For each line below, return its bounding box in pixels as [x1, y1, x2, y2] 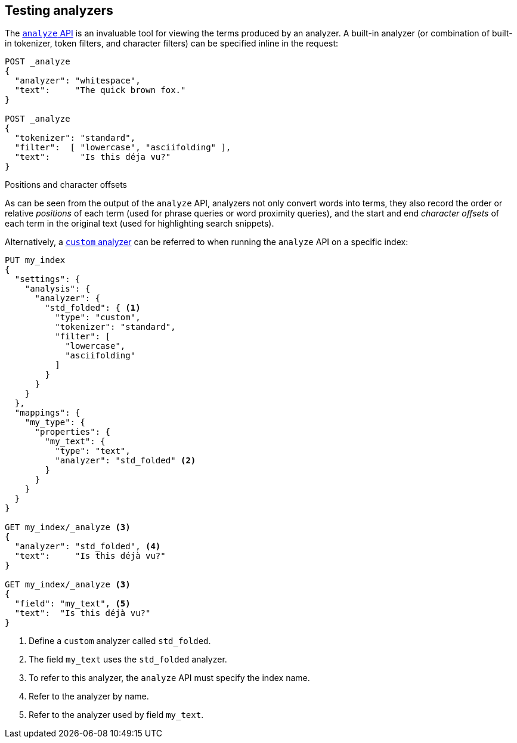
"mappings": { [14, 408, 81, 418]
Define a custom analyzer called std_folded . [29, 636, 211, 646]
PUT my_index [5, 255, 66, 265]
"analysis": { [24, 284, 91, 294]
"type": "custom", [55, 312, 141, 323]
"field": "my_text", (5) [14, 599, 131, 609]
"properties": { [35, 427, 111, 437]
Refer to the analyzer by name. [29, 691, 149, 702]
